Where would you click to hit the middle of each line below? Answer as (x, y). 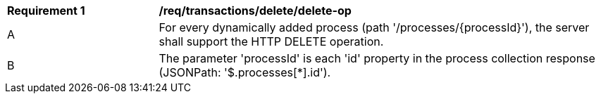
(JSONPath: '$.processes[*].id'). (245, 72)
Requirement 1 (46, 11)
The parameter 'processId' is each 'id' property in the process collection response (377, 58)
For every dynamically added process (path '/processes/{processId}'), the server (374, 27)
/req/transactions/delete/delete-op (255, 11)
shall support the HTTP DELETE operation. (271, 41)
